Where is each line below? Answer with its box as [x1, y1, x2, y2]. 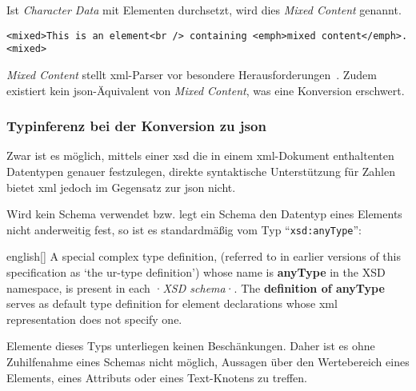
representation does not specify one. [6, 310, 182, 327]
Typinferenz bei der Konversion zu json [6, 116, 266, 136]
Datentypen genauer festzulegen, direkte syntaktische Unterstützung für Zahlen [6, 162, 396, 179]
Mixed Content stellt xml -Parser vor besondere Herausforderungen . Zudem [6, 66, 377, 82]
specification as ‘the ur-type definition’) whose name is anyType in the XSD [6, 263, 386, 280]
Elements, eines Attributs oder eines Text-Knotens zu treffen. [6, 369, 307, 385]
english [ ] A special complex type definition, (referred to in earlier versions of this [6, 248, 401, 265]
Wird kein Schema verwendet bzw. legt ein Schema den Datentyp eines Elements [6, 205, 402, 222]
